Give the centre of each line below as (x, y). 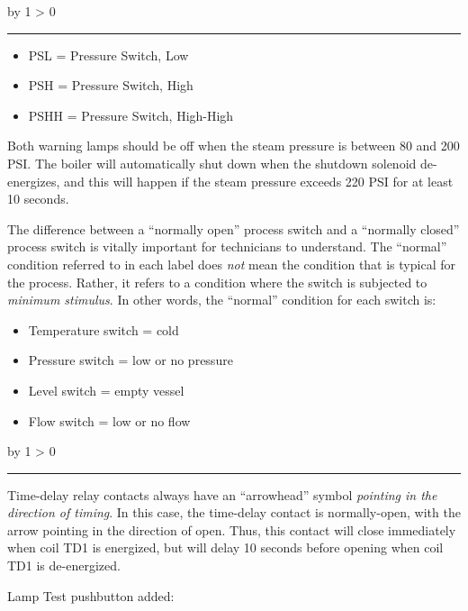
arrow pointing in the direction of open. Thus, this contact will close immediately (232, 529)
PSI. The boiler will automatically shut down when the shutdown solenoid (212, 163)
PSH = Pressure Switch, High (111, 85)
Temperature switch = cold (103, 329)
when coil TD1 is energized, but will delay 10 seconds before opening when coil (225, 547)
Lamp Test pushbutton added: (91, 595)
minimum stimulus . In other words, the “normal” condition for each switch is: (222, 300)
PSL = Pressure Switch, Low (108, 55)
